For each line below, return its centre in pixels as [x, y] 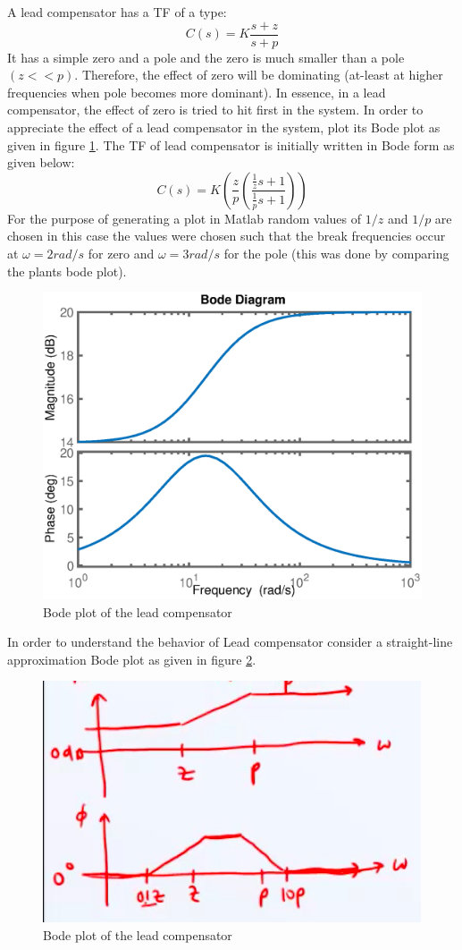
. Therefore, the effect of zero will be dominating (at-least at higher [259, 75]
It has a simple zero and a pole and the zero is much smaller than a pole [206, 57]
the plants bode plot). [67, 271]
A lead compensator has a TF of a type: [117, 12]
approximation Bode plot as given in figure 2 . [132, 659]
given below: [41, 162]
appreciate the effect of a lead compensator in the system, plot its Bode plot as [224, 127]
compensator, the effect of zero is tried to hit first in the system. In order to [215, 110]
